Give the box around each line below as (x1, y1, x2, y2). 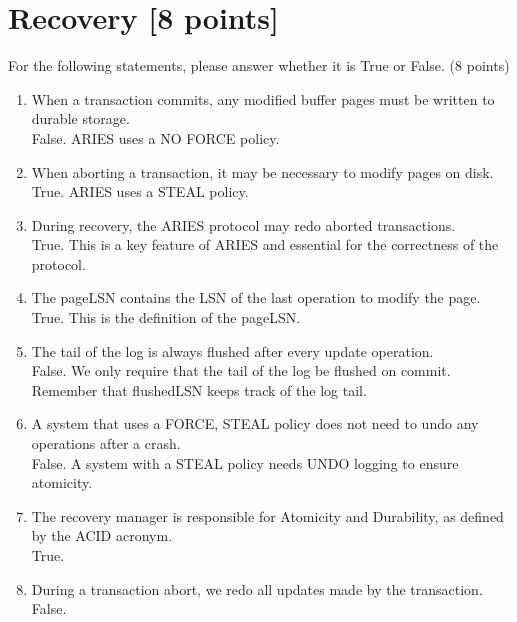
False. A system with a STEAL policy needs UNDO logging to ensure (31, 452, 459, 473)
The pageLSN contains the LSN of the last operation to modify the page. (31, 287, 481, 308)
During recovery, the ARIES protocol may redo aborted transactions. (31, 214, 456, 235)
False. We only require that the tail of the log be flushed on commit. (31, 360, 451, 381)
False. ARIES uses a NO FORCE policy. (31, 127, 280, 148)
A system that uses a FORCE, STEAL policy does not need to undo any (31, 413, 479, 434)
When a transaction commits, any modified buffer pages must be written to (31, 88, 495, 109)
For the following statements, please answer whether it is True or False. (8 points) (8, 55, 510, 76)
